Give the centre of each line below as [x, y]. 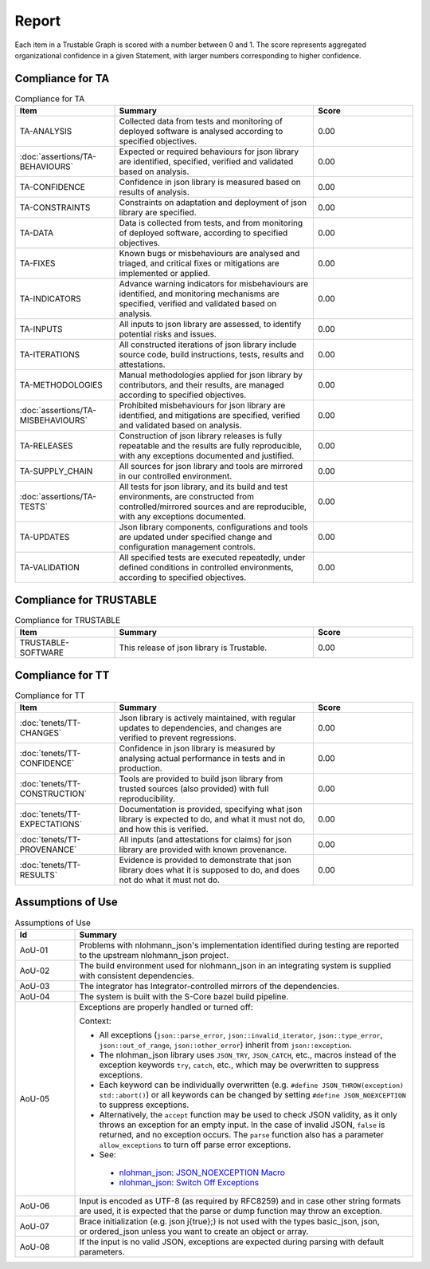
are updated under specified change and [195, 537]
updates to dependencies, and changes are [201, 728]
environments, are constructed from [187, 497]
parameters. [102, 1251]
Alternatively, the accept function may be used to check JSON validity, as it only [248, 1114]
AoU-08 [35, 1247]
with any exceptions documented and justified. [207, 456]
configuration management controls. [188, 547]
